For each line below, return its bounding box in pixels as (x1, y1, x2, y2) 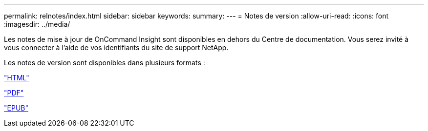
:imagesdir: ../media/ (4, 20, 70, 28)
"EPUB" (4, 104, 28, 112)
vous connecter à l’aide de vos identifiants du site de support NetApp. (4, 43, 229, 52)
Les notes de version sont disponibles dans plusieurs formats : (4, 58, 205, 67)
